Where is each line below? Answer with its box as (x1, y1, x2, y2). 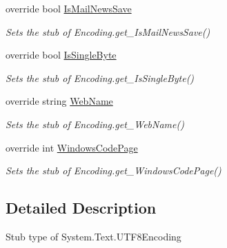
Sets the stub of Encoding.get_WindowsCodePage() (6, 163, 221, 178)
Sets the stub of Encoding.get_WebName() (6, 116, 184, 131)
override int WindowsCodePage (6, 140, 138, 154)
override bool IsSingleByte (6, 48, 117, 62)
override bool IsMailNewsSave (6, 1, 132, 15)
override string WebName (6, 94, 113, 108)
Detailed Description (6, 197, 157, 218)
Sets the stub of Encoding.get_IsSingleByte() (6, 70, 195, 85)
